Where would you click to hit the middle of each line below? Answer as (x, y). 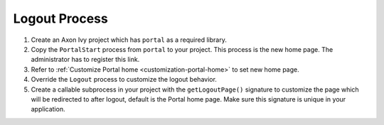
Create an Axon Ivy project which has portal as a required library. (129, 40)
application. (48, 109)
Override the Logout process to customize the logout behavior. (124, 80)
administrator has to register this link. (85, 60)
